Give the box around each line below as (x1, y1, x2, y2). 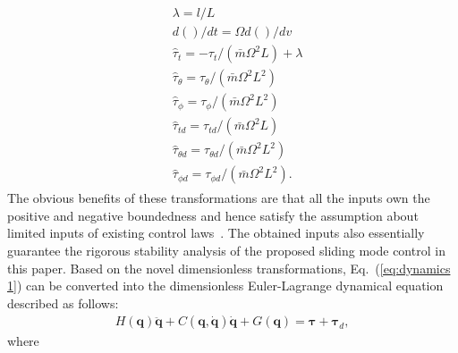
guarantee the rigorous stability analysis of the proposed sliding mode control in (7, 241, 445, 260)
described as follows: (7, 293, 119, 312)
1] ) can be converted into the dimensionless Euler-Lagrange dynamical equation (7, 276, 444, 295)
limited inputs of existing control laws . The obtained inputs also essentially (7, 223, 425, 242)
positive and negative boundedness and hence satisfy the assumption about (7, 206, 419, 224)
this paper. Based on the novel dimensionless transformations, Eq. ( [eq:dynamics (7, 258, 451, 277)
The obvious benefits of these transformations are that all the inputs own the (7, 189, 430, 207)
